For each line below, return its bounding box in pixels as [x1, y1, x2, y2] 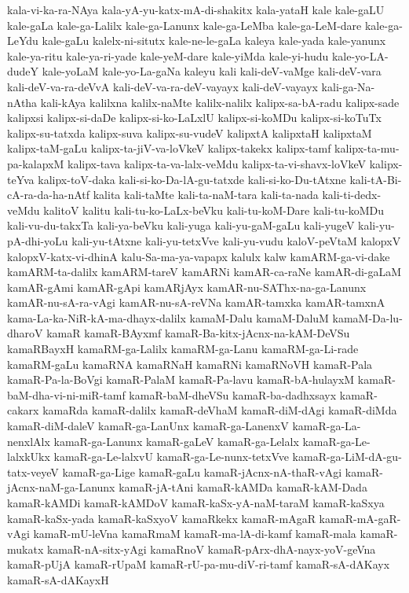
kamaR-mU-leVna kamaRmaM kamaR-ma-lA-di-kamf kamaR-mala [33, 525, 356, 542]
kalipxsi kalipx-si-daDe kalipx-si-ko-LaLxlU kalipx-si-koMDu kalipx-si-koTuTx [7, 109, 382, 126]
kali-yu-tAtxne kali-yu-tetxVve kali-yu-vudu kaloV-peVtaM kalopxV [71, 232, 401, 249]
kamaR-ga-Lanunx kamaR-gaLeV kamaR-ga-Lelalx [53, 433, 299, 449]
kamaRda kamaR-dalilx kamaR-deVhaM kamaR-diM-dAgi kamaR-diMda [42, 402, 397, 418]
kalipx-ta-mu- [334, 140, 400, 157]
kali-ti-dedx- [322, 186, 382, 203]
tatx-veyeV [7, 463, 59, 480]
